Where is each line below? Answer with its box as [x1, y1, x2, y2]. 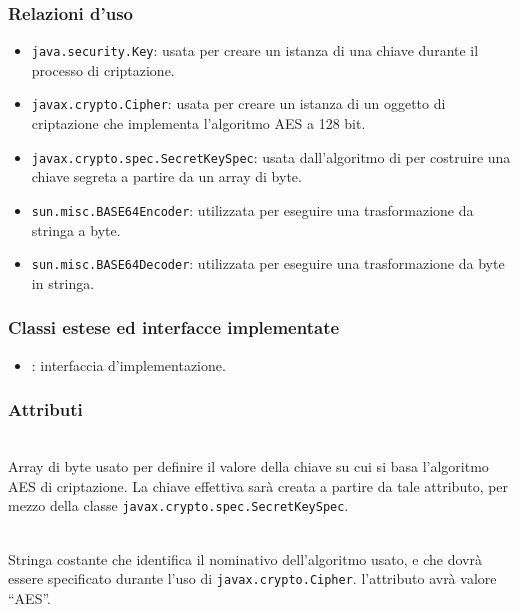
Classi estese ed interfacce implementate [8, 315, 340, 340]
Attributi [8, 397, 83, 422]
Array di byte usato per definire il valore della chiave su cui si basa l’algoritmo [8, 456, 489, 477]
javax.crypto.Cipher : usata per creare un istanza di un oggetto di [31, 93, 446, 114]
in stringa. [31, 272, 95, 293]
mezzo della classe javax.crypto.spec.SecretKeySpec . [8, 495, 349, 516]
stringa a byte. [31, 219, 121, 240]
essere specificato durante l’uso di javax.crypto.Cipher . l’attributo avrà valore [8, 568, 497, 589]
